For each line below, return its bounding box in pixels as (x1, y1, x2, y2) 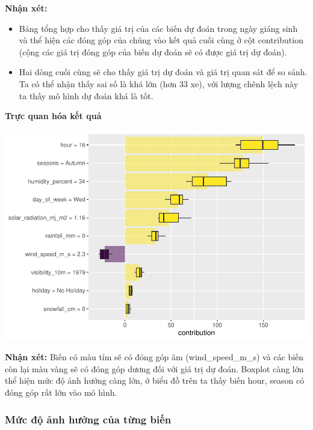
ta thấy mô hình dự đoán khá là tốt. (19, 89, 153, 102)
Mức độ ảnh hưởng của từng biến (5, 411, 172, 426)
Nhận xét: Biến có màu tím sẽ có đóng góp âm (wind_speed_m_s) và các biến (5, 351, 304, 363)
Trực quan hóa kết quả (5, 109, 102, 122)
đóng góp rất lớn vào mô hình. (5, 386, 117, 399)
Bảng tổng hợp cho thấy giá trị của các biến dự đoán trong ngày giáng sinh (19, 22, 298, 34)
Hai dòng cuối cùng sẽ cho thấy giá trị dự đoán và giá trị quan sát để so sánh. (19, 66, 308, 78)
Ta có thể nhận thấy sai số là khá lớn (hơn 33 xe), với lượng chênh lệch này (19, 77, 299, 90)
